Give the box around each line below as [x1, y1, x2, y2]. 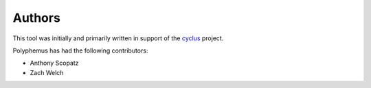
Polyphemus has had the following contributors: [12, 46, 148, 55]
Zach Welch [30, 68, 64, 76]
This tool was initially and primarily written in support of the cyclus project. [12, 34, 224, 42]
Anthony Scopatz [30, 59, 79, 68]
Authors [12, 10, 61, 25]
